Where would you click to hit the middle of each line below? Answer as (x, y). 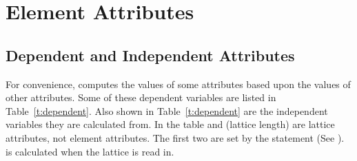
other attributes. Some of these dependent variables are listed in (141, 97)
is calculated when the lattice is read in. (90, 151)
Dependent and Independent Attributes (150, 55)
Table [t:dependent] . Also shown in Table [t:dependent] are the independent (167, 110)
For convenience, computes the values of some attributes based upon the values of (178, 84)
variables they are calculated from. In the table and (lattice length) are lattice (170, 124)
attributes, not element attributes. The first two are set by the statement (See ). (175, 137)
